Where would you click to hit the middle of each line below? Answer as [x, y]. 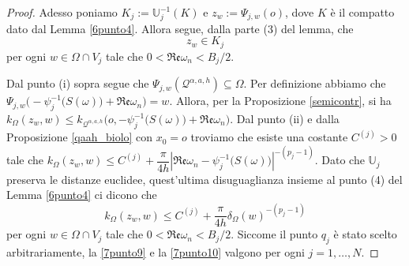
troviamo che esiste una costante [269, 137]
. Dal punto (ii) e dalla [285, 119]
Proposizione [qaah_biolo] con [80, 137]
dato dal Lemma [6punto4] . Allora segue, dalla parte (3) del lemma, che [180, 28]
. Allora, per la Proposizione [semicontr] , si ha [280, 101]
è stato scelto [365, 234]
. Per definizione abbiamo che [315, 83]
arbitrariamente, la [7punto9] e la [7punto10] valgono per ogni [156, 251]
